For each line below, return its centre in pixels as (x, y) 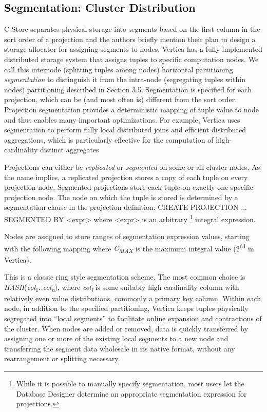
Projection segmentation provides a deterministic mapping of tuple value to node (132, 109)
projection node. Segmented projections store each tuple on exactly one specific (129, 187)
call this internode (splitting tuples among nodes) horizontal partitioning (119, 69)
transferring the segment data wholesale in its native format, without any (120, 348)
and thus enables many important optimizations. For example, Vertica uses (122, 119)
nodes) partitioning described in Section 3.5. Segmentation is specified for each (128, 89)
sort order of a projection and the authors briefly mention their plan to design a (130, 39)
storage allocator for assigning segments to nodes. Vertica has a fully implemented (133, 49)
